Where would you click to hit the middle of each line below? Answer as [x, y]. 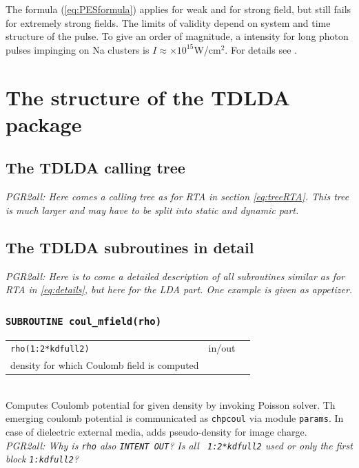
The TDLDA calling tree [95, 168]
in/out [222, 348]
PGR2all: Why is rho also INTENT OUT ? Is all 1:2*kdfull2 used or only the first [179, 445]
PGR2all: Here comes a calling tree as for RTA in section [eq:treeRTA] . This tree [177, 196]
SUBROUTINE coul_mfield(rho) [84, 321]
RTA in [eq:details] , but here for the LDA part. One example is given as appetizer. [179, 289]
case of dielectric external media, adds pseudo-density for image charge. [156, 432]
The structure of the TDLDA [148, 97]
